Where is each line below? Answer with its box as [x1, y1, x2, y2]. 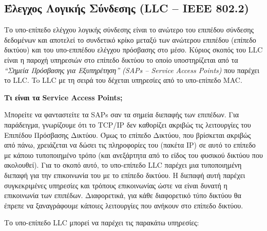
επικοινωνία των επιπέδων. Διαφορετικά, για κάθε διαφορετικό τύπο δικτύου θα [4, 190, 241, 201]
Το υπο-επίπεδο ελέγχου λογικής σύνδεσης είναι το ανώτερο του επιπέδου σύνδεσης [4, 24, 254, 35]
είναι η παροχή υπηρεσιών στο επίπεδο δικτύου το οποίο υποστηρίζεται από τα [4, 54, 238, 65]
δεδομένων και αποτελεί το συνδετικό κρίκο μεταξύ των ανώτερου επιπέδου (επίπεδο [4, 34, 256, 45]
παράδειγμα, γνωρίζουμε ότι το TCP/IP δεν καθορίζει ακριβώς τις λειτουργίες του [4, 119, 251, 130]
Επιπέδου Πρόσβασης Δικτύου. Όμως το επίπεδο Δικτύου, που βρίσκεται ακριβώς [4, 129, 251, 140]
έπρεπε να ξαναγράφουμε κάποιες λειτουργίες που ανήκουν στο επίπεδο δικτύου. [4, 200, 243, 210]
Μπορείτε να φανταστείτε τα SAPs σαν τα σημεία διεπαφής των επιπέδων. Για [4, 109, 239, 120]
